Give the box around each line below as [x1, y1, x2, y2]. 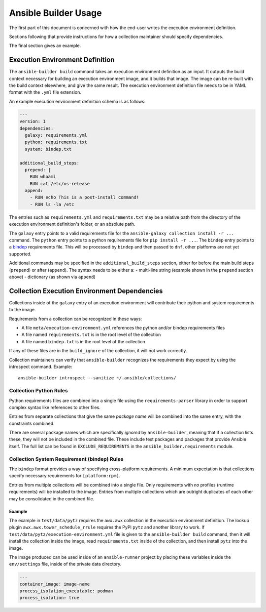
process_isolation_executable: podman [19, 588, 113, 594]
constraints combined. [9, 420, 55, 426]
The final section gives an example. [9, 42, 81, 49]
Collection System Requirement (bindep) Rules [9, 455, 124, 462]
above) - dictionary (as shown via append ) [9, 274, 96, 280]
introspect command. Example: [9, 364, 72, 369]
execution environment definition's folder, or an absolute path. [9, 221, 135, 227]
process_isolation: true [19, 595, 80, 601]
